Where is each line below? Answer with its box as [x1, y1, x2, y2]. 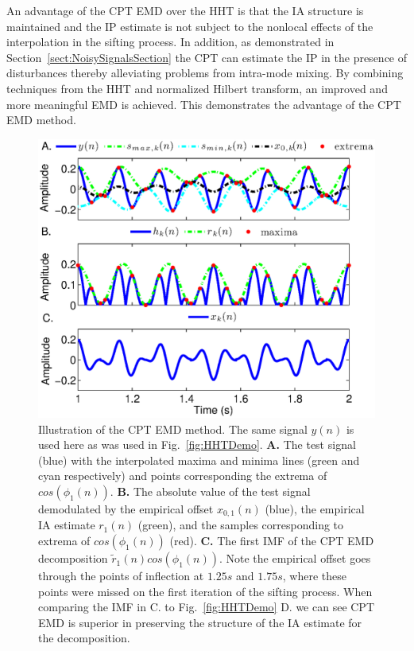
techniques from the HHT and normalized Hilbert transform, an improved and [6, 80, 388, 96]
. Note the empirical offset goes [219, 550, 371, 567]
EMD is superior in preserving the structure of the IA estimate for [38, 614, 362, 630]
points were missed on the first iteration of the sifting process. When [38, 583, 373, 599]
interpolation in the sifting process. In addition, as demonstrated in [6, 33, 335, 50]
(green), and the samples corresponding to [137, 517, 344, 533]
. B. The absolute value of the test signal [110, 483, 311, 500]
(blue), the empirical [265, 501, 365, 517]
